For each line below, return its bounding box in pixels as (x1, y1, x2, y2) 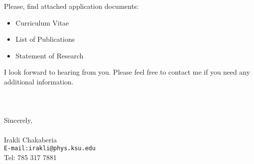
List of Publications (15, 34, 75, 44)
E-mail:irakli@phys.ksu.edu (4, 145, 96, 152)
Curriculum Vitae (15, 17, 69, 27)
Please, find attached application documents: (4, 1, 139, 11)
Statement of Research (15, 50, 84, 60)
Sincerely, (4, 115, 32, 125)
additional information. (4, 76, 74, 86)
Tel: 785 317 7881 (4, 152, 57, 162)
